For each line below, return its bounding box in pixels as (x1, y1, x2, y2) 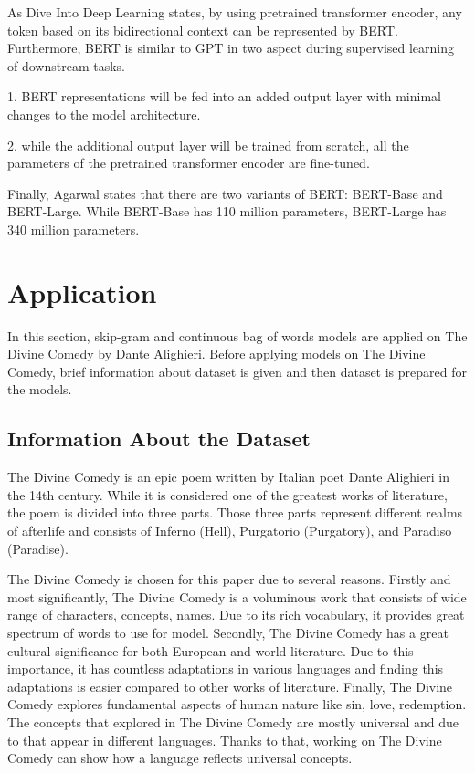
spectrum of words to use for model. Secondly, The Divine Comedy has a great (7, 622, 449, 642)
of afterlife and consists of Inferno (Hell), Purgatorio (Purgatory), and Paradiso (7, 521, 452, 540)
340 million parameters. (7, 219, 140, 238)
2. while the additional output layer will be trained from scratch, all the (7, 135, 409, 154)
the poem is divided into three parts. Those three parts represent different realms (7, 503, 463, 522)
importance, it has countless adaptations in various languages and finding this (7, 659, 444, 678)
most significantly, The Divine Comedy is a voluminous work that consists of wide (7, 587, 467, 606)
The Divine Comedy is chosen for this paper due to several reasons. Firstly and (7, 569, 451, 589)
